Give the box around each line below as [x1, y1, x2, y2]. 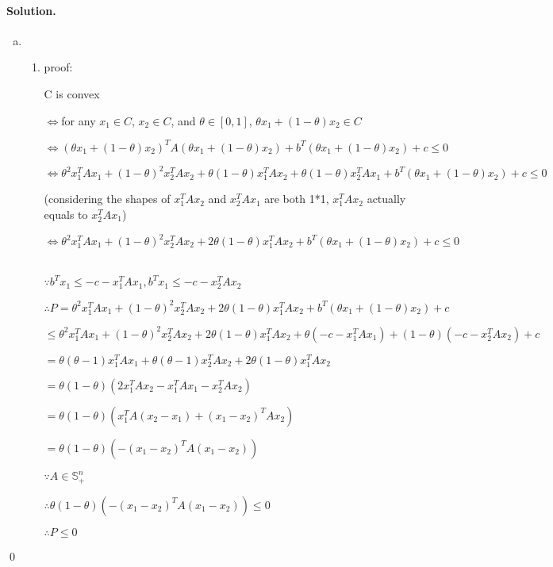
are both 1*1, [264, 190, 329, 207]
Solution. [6, 2, 56, 18]
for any [61, 112, 96, 128]
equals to [44, 205, 88, 222]
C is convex [44, 85, 100, 102]
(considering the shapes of [44, 190, 171, 207]
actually [367, 190, 406, 207]
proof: [44, 59, 73, 75]
